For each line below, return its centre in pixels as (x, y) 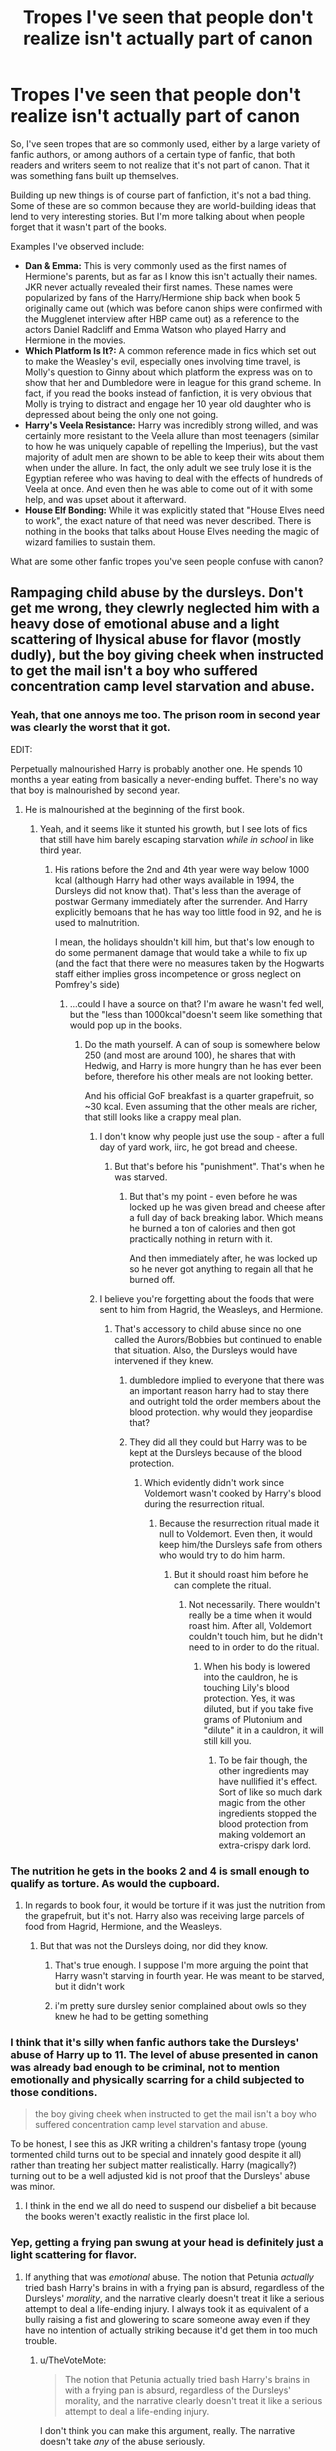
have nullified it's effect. (268, 1781)
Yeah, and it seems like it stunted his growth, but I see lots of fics (173, 828)
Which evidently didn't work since (214, 1482)
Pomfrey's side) (87, 984)
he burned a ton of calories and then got (212, 1228)
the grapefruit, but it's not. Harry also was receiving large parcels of (164, 1915)
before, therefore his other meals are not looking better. (198, 1076)
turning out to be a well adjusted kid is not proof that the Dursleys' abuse (160, 2176)
